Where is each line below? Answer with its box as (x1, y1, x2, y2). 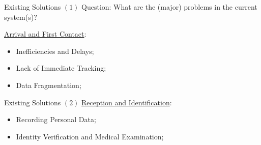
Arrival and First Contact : (4, 28, 86, 39)
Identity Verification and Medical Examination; (16, 131, 164, 141)
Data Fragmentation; (16, 79, 81, 90)
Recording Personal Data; (16, 114, 96, 125)
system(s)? (4, 11, 37, 22)
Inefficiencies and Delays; (16, 45, 94, 56)
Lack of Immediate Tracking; (16, 63, 106, 73)
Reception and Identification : (81, 97, 172, 107)
